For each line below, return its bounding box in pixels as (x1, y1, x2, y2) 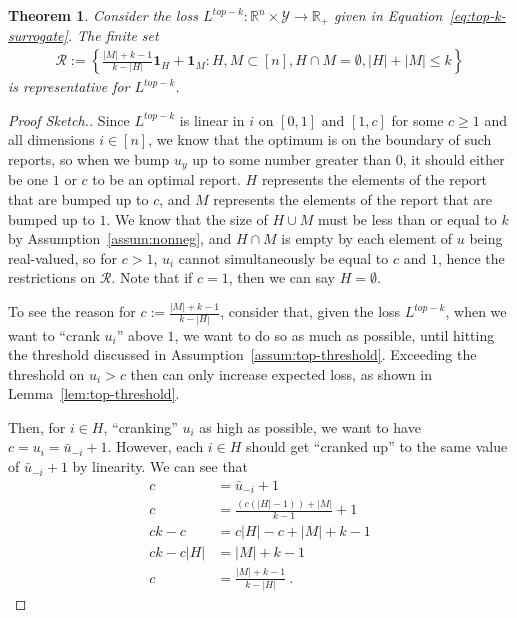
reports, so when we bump (8, 148, 170, 169)
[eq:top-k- (449, 5, 506, 25)
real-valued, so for (8, 247, 118, 268)
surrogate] (8, 25, 68, 46)
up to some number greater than (192, 148, 392, 169)
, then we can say (228, 267, 335, 288)
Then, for (8, 416, 66, 437)
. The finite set (67, 25, 159, 46)
